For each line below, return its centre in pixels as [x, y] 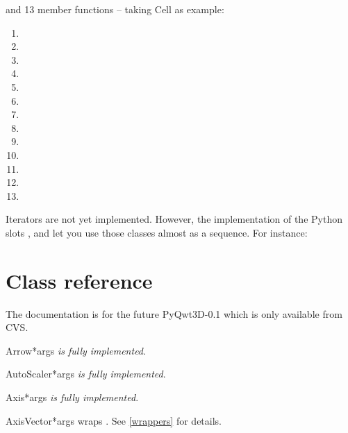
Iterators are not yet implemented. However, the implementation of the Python [174, 219]
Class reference [79, 280]
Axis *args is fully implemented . [72, 397]
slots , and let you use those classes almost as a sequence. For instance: [157, 232]
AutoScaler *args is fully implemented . [86, 374]
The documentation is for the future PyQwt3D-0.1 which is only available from [174, 313]
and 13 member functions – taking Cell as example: [115, 9]
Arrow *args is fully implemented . [76, 350]
